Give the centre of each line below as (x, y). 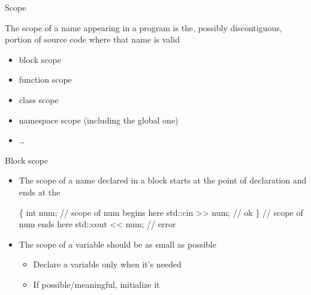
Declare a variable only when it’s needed (107, 264)
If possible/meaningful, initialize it (96, 284)
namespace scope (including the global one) (99, 120)
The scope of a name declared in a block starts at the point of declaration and (163, 180)
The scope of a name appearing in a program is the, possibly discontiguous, (144, 27)
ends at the (40, 192)
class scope (39, 99)
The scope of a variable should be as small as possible (117, 244)
